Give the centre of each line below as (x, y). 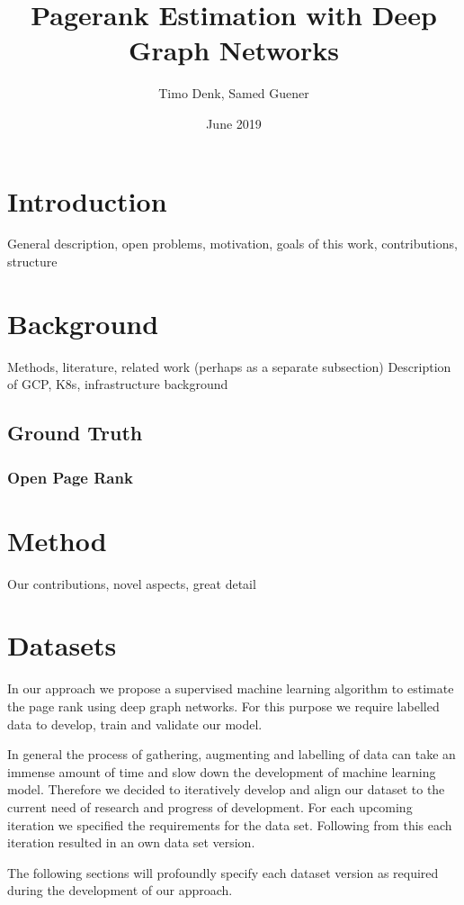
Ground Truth (75, 433)
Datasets (62, 645)
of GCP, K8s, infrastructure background (118, 384)
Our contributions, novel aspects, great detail (132, 583)
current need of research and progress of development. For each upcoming (210, 806)
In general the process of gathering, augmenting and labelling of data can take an (232, 754)
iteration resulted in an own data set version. (131, 842)
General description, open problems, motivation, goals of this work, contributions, (232, 244)
